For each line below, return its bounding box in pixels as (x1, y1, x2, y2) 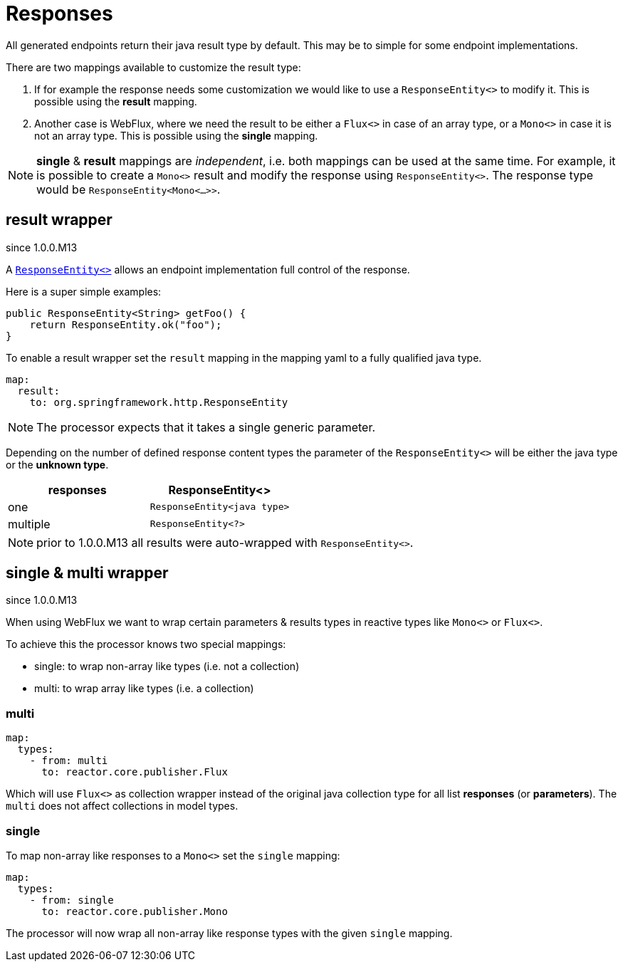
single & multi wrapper (6, 564, 169, 582)
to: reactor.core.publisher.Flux (41, 766, 228, 778)
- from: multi (29, 755, 108, 767)
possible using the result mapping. (34, 95, 197, 108)
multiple (8, 516, 51, 531)
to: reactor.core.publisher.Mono (41, 905, 228, 917)
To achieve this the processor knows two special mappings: (6, 638, 286, 651)
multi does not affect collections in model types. (6, 800, 239, 812)
